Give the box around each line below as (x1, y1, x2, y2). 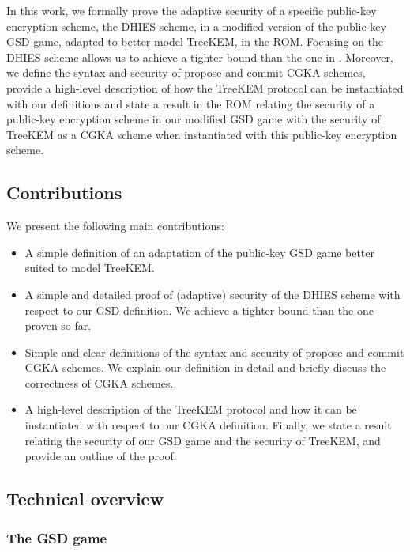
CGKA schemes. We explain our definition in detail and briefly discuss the (24, 359, 386, 376)
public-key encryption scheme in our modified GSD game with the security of (6, 111, 381, 127)
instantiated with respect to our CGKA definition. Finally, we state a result (24, 417, 392, 433)
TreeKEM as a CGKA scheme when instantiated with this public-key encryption (6, 126, 397, 142)
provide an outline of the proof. (24, 448, 177, 464)
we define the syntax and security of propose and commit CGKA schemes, (6, 64, 366, 81)
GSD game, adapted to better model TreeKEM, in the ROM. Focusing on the (6, 33, 384, 50)
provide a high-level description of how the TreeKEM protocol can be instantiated (6, 79, 404, 96)
